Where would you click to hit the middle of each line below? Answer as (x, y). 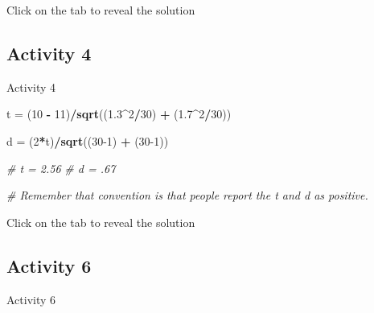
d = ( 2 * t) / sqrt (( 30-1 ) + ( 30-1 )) (88, 140)
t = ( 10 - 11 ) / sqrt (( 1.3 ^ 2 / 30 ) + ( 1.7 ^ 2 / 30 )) (119, 114)
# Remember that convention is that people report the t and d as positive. (187, 195)
